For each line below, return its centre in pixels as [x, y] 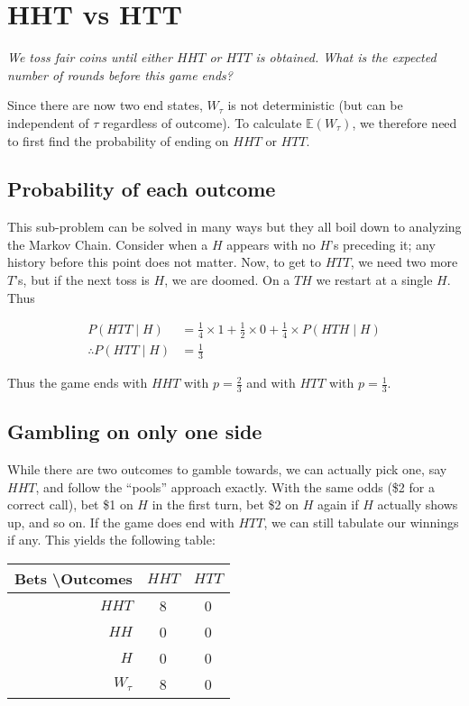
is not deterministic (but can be [315, 105]
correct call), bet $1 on [70, 504]
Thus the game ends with [78, 383]
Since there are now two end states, [105, 105]
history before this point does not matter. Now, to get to [165, 262]
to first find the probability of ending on [118, 140]
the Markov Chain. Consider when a [108, 244]
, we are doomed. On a [227, 280]
